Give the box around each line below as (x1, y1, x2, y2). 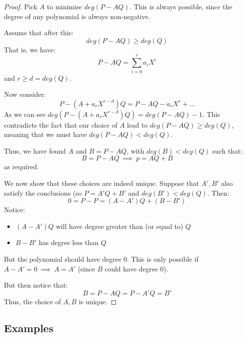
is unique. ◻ (79, 296, 117, 306)
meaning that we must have (4, 129, 87, 139)
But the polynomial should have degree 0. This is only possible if (4, 254, 199, 264)
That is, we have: (4, 44, 56, 54)
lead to (127, 119, 148, 130)
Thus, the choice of (4, 296, 61, 306)
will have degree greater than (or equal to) (56, 221, 183, 231)
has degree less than (39, 237, 99, 248)
